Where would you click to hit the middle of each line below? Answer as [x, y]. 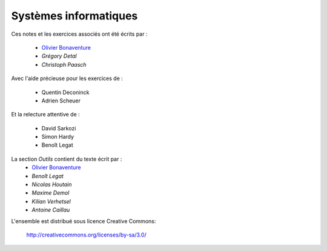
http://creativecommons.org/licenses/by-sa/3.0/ [86, 235]
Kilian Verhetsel [51, 201]
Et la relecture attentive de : [45, 115]
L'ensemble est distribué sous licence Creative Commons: [84, 221]
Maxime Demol [51, 193]
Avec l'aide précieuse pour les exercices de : [67, 78]
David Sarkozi [59, 128]
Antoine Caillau [51, 210]
